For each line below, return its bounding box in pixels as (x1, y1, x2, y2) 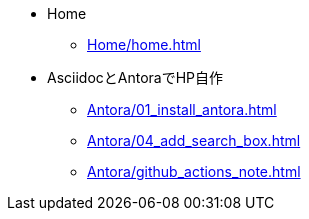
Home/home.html (87, 36, 201, 53)
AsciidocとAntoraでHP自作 (47, 69, 224, 86)
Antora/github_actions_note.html (87, 163, 301, 180)
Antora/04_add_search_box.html (87, 132, 301, 149)
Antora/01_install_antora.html (87, 101, 277, 118)
